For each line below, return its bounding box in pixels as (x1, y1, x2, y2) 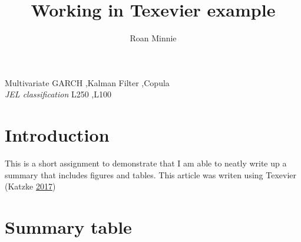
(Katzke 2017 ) (5, 180, 56, 192)
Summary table (5, 215, 132, 238)
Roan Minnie (130, 32, 177, 44)
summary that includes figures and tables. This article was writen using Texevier (5, 168, 296, 181)
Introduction (5, 123, 110, 147)
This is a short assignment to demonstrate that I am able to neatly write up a (5, 157, 287, 169)
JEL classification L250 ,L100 (5, 88, 111, 100)
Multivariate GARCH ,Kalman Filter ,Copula (5, 76, 170, 89)
